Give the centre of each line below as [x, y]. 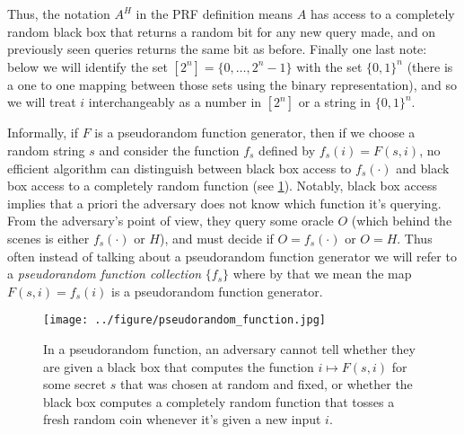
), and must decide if [217, 238]
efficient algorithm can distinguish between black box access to [179, 168]
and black [423, 168]
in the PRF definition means [214, 13]
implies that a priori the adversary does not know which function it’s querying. [224, 203]
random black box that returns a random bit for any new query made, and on [222, 31]
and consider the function [169, 150]
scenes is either [48, 238]
